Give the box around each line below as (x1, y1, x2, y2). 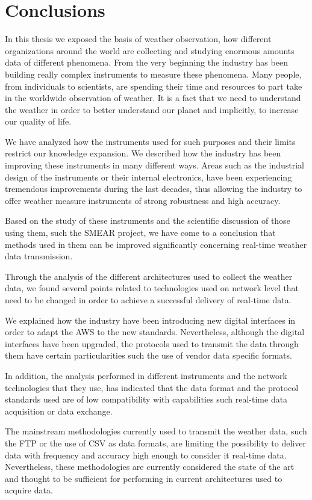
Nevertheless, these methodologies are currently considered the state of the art (5, 460, 295, 473)
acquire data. (5, 484, 53, 496)
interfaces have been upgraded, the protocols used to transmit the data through (5, 337, 299, 350)
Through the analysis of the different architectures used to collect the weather (5, 270, 293, 282)
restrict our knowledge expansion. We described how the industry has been (5, 147, 281, 159)
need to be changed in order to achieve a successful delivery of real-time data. (5, 294, 292, 306)
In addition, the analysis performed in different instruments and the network (5, 369, 287, 381)
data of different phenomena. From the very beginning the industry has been (5, 56, 288, 69)
